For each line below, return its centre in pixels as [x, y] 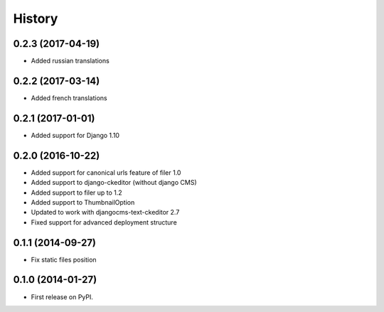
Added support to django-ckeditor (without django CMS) [114, 183]
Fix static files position [64, 259]
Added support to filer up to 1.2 [76, 193]
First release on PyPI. [62, 297]
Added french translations [69, 98]
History [36, 18]
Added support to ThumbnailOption [83, 202]
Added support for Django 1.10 [75, 135]
